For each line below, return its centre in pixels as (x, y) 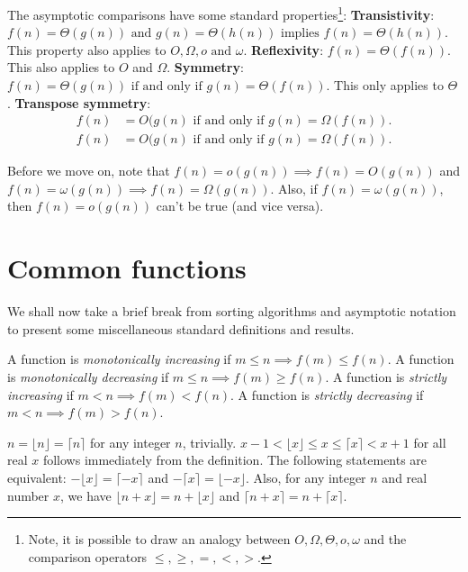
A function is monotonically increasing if (119, 359)
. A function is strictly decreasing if (327, 394)
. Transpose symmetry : (79, 102)
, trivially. (209, 442)
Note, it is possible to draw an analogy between (159, 539)
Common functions (127, 268)
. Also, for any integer (306, 477)
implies (300, 34)
